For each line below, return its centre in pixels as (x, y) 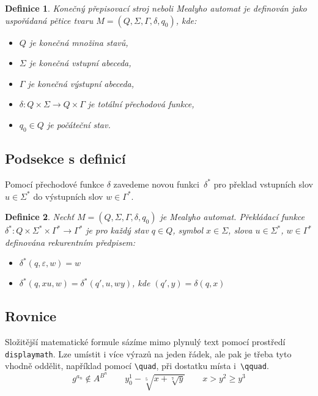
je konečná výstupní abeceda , (81, 83)
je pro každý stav (117, 230)
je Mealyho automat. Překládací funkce (232, 217)
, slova (240, 230)
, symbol (188, 230)
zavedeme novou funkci (156, 184)
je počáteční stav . (79, 124)
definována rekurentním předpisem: (70, 242)
